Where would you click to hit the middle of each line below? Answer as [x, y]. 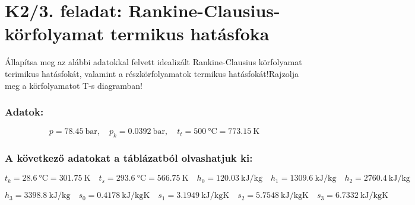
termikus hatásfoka [190, 33]
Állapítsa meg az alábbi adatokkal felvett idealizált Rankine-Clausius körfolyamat [153, 62]
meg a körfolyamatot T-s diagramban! [74, 85]
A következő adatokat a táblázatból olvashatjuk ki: [129, 158]
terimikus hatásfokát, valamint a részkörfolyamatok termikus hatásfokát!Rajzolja [152, 73]
